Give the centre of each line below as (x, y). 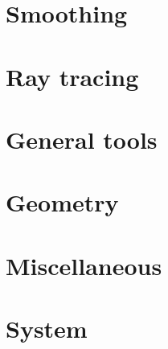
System (47, 328)
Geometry (62, 202)
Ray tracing (72, 76)
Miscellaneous (84, 265)
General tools (82, 139)
